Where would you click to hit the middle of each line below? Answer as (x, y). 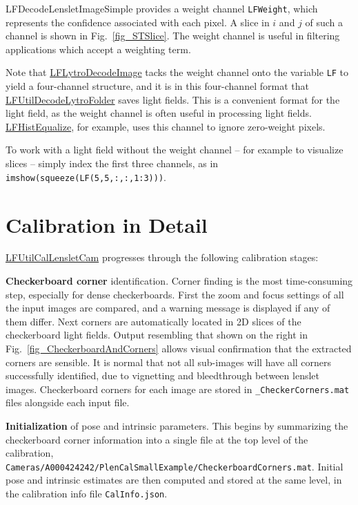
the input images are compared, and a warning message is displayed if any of (168, 308)
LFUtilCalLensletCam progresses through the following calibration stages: (162, 257)
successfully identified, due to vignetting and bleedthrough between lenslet (162, 375)
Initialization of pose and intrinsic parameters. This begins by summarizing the (177, 426)
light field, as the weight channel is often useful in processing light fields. (159, 113)
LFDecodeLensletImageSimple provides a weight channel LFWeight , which (162, 8)
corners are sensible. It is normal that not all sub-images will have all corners (169, 362)
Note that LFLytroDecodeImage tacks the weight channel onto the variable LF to (177, 72)
